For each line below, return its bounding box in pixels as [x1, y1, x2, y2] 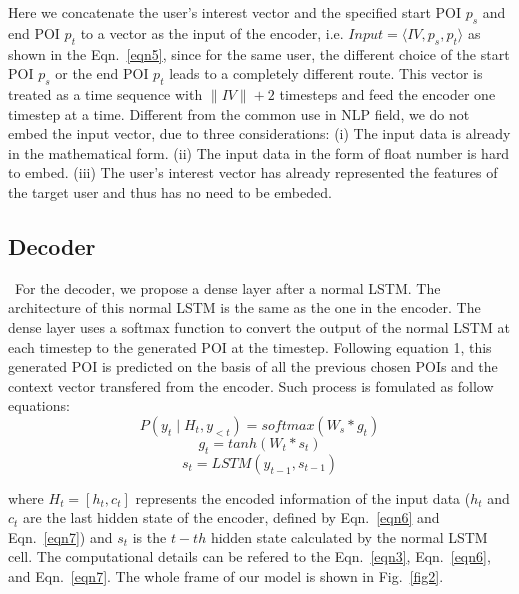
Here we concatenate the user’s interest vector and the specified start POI [8, 2, 461, 22]
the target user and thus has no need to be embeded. [8, 181, 332, 202]
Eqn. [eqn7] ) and [8, 526, 113, 547]
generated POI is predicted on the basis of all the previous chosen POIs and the [8, 356, 498, 377]
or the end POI [55, 63, 149, 84]
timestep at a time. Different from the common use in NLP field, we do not [8, 103, 470, 124]
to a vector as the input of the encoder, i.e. [80, 22, 344, 43]
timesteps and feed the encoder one [279, 83, 496, 104]
